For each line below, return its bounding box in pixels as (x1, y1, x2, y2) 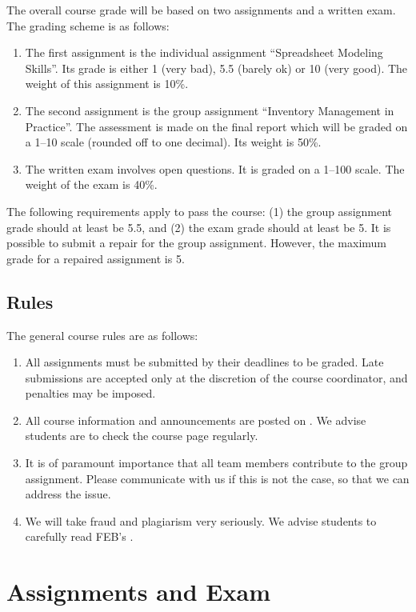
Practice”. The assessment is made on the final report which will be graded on (25, 118, 408, 134)
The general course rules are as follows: (6, 326, 198, 343)
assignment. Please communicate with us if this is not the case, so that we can (25, 470, 410, 486)
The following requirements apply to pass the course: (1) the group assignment (6, 202, 393, 219)
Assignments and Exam (6, 575, 271, 608)
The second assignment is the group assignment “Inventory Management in (25, 102, 394, 118)
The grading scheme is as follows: (6, 17, 170, 34)
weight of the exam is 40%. (25, 176, 158, 193)
